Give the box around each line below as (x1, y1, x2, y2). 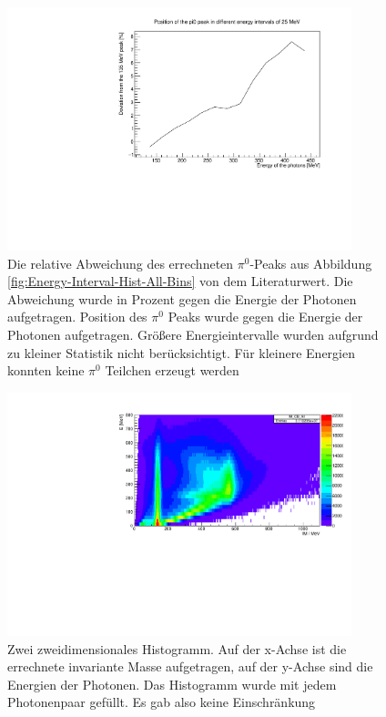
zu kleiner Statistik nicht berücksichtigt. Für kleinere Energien (7, 343, 355, 362)
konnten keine (7, 361, 85, 380)
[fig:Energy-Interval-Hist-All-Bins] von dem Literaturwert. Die (7, 271, 353, 291)
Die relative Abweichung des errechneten (7, 253, 234, 272)
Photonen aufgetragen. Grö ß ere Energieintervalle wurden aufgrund (7, 325, 379, 344)
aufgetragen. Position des (7, 307, 147, 326)
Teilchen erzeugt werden (105, 361, 239, 380)
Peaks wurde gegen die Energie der (168, 307, 363, 326)
